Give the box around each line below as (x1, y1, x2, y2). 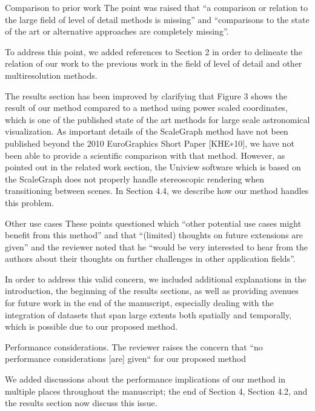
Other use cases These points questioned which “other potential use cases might (5, 216, 302, 229)
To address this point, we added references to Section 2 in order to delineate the (5, 45, 302, 58)
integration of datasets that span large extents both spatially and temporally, (5, 308, 292, 321)
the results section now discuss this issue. (5, 396, 157, 409)
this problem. (5, 196, 55, 209)
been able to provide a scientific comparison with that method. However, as (5, 149, 285, 161)
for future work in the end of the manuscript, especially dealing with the (5, 296, 274, 309)
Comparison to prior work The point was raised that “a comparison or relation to (5, 1, 308, 13)
